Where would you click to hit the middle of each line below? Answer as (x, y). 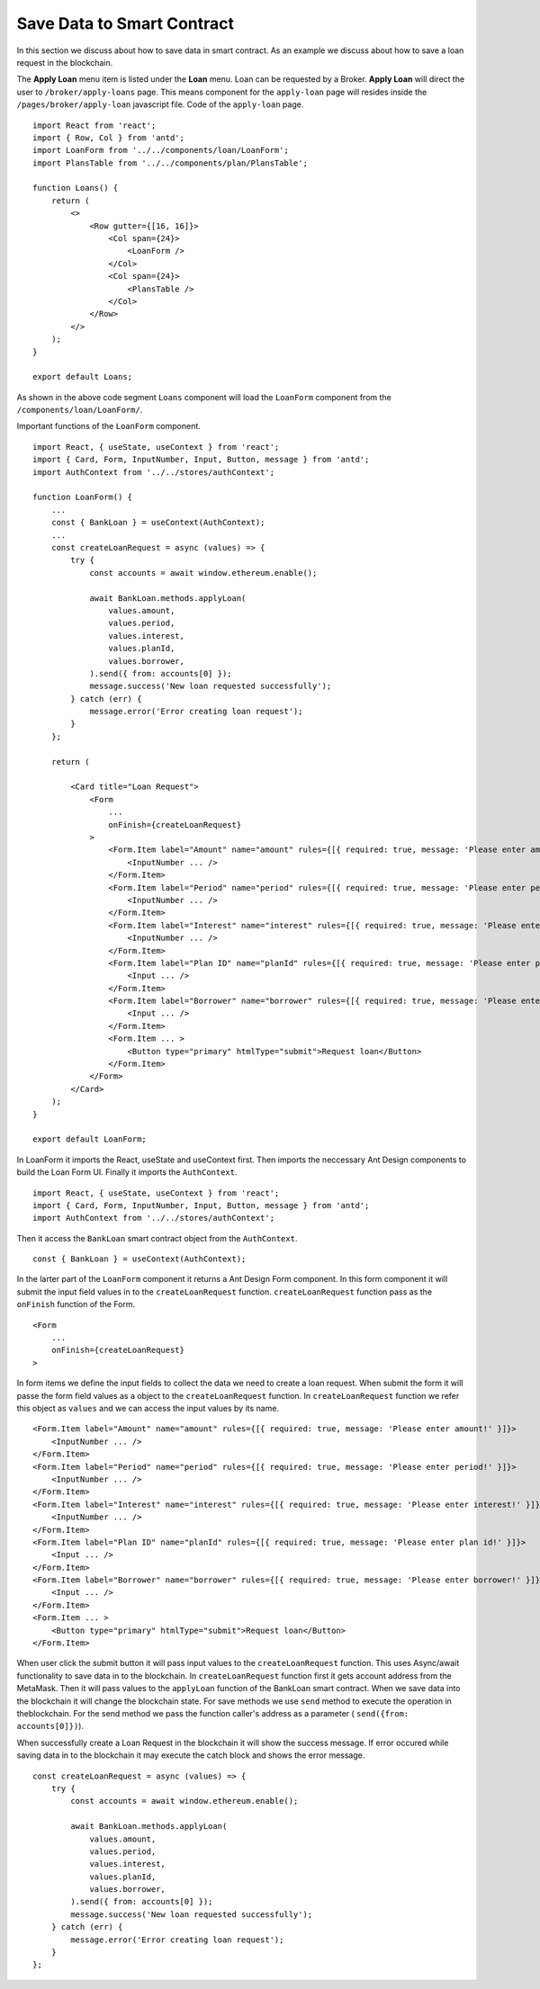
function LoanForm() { (83, 497)
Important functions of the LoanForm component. (109, 426)
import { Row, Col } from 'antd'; (108, 138)
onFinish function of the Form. (76, 1304)
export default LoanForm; (90, 1139)
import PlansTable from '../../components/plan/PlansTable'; (170, 163)
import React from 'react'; (94, 125)
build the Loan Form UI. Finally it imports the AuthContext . (127, 1172)
